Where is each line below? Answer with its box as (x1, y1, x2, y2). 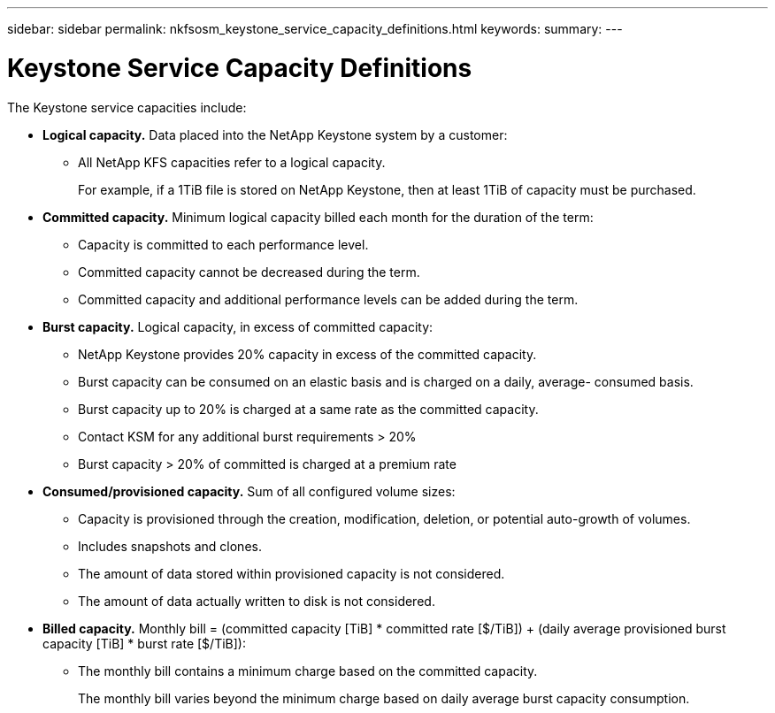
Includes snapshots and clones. (78, 538, 262, 554)
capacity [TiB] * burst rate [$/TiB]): (42, 635, 246, 651)
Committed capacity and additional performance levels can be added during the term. (78, 291, 579, 307)
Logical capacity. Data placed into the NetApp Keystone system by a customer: (42, 126, 508, 142)
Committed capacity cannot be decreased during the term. (78, 264, 420, 280)
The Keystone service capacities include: (7, 99, 247, 115)
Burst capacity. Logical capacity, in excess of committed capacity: (42, 318, 434, 334)
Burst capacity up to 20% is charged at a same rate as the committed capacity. (78, 401, 539, 417)
